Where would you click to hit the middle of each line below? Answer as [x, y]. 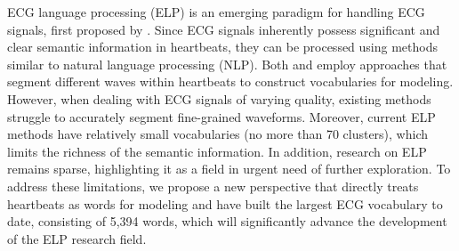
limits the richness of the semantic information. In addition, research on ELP [217, 151]
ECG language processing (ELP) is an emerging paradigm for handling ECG [216, 12]
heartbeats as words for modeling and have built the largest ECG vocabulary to [225, 203]
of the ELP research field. [77, 238]
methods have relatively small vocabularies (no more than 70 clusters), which [218, 134]
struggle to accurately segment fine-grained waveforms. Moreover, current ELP [221, 116]
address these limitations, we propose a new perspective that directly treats [213, 186]
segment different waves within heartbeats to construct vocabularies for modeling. [230, 81]
